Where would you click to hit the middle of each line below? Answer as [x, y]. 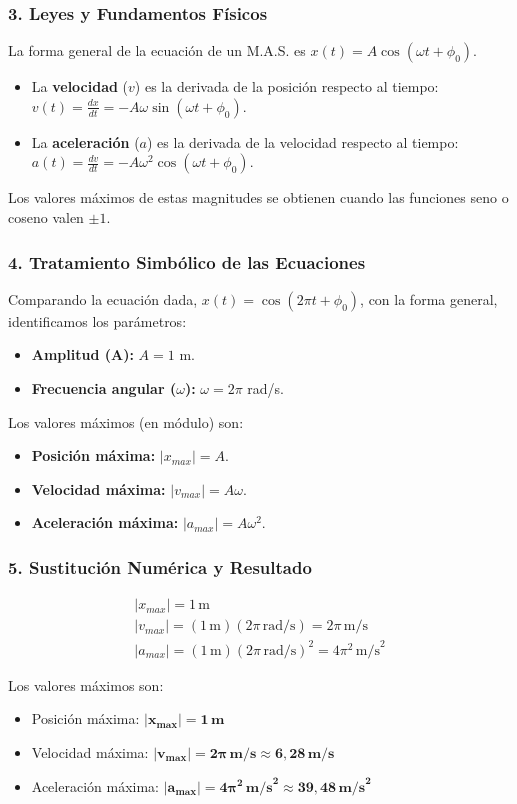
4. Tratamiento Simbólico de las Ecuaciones [187, 261]
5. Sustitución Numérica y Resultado [160, 566]
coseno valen [46, 217]
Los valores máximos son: [86, 684]
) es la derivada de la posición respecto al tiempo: [286, 86]
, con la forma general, [429, 298]
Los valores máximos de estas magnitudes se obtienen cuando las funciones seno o [258, 197]
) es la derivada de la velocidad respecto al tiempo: [303, 141]
